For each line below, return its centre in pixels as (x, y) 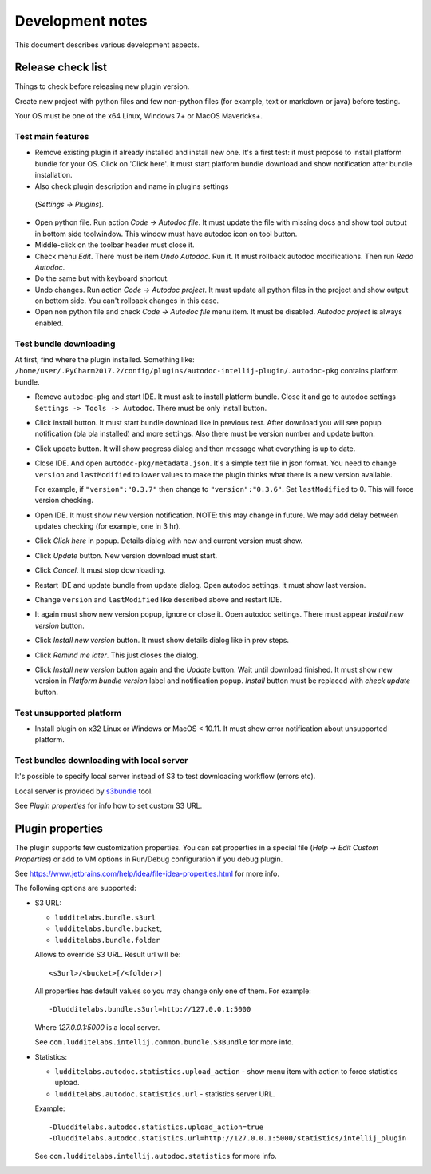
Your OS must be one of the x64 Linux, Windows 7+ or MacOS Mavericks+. (139, 116)
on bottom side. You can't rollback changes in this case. (127, 301)
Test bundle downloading (65, 344)
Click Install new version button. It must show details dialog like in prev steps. (162, 641)
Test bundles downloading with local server (101, 761)
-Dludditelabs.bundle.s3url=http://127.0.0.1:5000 (150, 1009)
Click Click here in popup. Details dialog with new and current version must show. (169, 541)
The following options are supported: (75, 888)
